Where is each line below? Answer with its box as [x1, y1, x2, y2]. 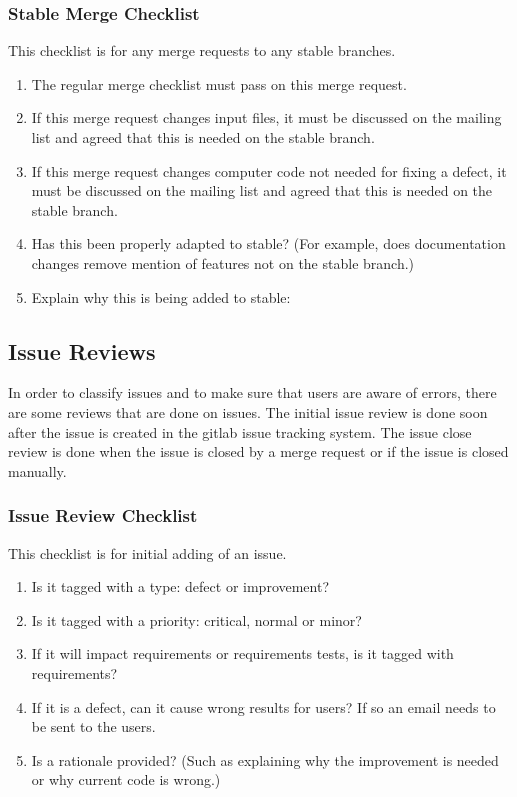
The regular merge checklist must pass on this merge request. [31, 73, 407, 94]
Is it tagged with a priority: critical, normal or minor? [31, 609, 362, 630]
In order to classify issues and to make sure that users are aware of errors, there [8, 382, 497, 403]
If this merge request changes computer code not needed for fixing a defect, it [31, 160, 507, 181]
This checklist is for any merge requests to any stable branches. [8, 40, 396, 61]
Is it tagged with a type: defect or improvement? [31, 576, 330, 597]
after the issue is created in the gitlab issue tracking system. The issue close [8, 421, 472, 442]
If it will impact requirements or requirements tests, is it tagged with [31, 643, 454, 664]
